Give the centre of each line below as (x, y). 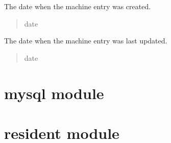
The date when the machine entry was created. (78, 6)
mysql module (54, 93)
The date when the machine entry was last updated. (86, 41)
